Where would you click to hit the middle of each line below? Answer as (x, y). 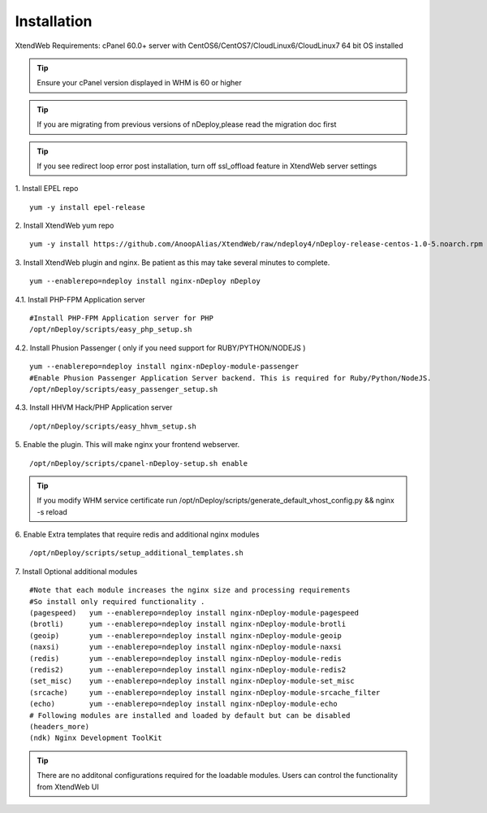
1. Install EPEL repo (47, 189)
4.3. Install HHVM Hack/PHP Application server (94, 407)
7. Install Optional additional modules (76, 571)
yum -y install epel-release (87, 207)
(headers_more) (60, 726)
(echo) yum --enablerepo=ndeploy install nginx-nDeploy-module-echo (183, 704)
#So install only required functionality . (117, 601)
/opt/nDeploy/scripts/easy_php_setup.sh (111, 330)
